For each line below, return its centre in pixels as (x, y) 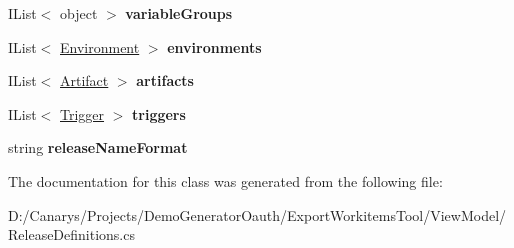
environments (214, 46)
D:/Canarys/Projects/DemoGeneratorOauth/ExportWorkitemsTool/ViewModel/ (257, 214)
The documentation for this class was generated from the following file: (225, 180)
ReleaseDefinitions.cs (71, 234)
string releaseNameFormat (98, 147)
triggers (159, 113)
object (78, 13)
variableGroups (179, 13)
